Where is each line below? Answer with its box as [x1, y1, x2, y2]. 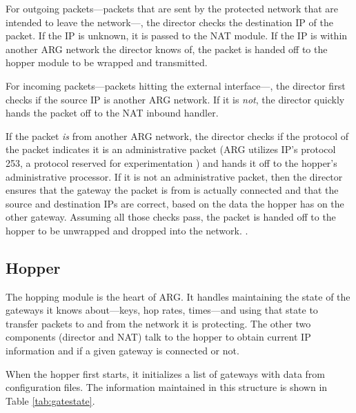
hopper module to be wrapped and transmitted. [6, 55, 208, 70]
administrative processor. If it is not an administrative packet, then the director [6, 169, 343, 183]
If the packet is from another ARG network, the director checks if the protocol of [6, 128, 349, 143]
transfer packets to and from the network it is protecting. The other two [6, 316, 311, 330]
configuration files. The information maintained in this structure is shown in [6, 380, 328, 394]
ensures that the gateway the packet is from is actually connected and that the [6, 183, 339, 197]
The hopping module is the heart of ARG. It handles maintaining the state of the [6, 289, 350, 303]
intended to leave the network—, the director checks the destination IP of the [6, 14, 333, 29]
